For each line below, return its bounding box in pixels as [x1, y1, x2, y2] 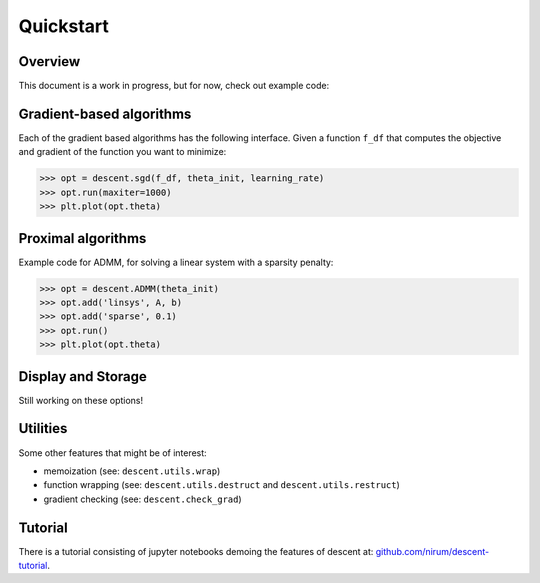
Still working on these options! [18, 394, 144, 406]
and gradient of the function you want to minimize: [18, 146, 227, 158]
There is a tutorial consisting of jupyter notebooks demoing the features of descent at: [18, 545, 374, 557]
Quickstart [18, 15, 110, 37]
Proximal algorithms [18, 230, 147, 247]
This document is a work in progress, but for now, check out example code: [18, 80, 330, 92]
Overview [18, 53, 81, 70]
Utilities [18, 420, 68, 437]
